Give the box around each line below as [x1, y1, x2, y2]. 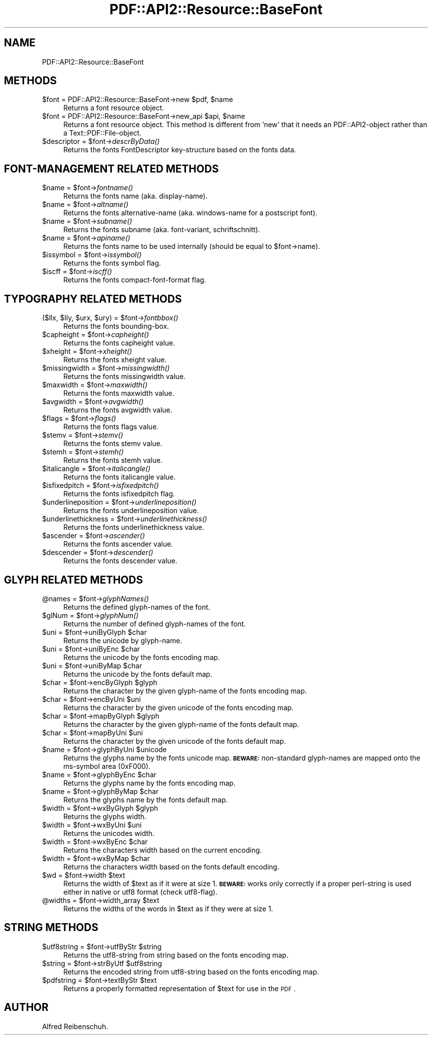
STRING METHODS [4, 921, 99, 934]
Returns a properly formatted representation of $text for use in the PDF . [63, 984, 296, 993]
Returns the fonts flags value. [63, 422, 159, 431]
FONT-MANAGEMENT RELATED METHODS [4, 162, 219, 175]
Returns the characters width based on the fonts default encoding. [63, 862, 280, 871]
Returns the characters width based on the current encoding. [63, 845, 262, 854]
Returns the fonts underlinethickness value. [63, 523, 205, 532]
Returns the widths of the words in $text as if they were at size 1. [63, 904, 273, 913]
